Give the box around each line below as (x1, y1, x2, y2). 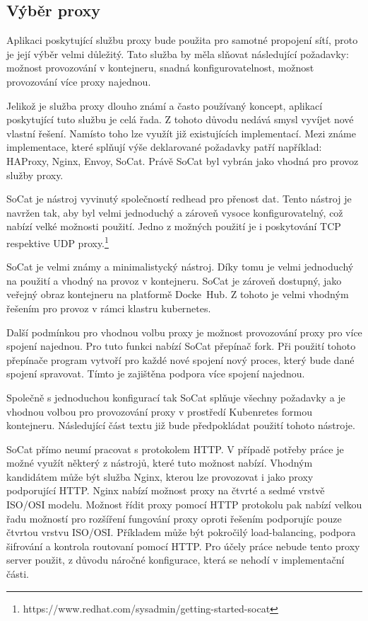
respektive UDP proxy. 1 (6, 233, 109, 250)
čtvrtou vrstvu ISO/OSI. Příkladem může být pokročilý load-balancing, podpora (6, 525, 356, 540)
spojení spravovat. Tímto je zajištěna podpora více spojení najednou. (6, 366, 305, 381)
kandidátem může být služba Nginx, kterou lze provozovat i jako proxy (6, 469, 314, 484)
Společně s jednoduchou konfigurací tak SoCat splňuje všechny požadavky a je (6, 389, 345, 404)
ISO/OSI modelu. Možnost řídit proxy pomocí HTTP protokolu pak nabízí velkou (6, 497, 362, 512)
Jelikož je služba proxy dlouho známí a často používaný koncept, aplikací (6, 98, 323, 113)
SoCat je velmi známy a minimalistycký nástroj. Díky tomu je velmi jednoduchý (6, 259, 354, 274)
